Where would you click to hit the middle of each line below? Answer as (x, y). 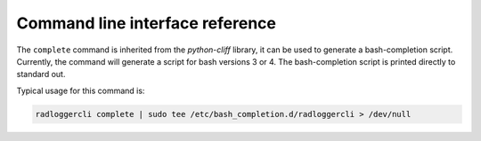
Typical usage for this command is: (81, 90)
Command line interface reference (146, 23)
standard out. (41, 74)
